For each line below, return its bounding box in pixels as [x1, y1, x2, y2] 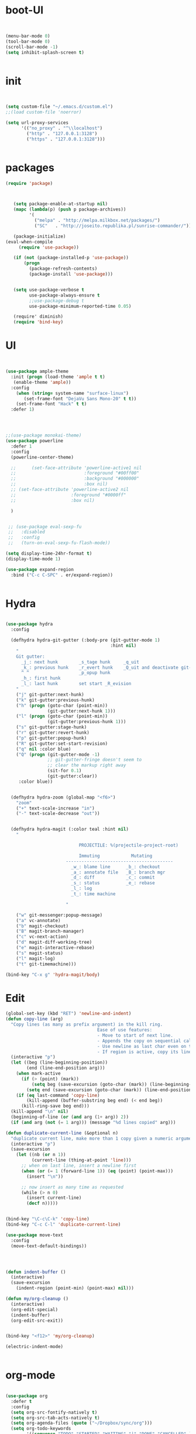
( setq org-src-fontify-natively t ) [11, 1409, 98, 1415]
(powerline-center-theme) [11, 454, 74, 460]
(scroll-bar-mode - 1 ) [5, 44, 59, 50]
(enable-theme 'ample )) [13, 379, 71, 385]
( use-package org [5, 1393, 48, 1399]
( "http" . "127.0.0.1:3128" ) [26, 130, 98, 136]
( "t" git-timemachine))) [16, 961, 77, 967]
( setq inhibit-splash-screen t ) [5, 49, 84, 56]
